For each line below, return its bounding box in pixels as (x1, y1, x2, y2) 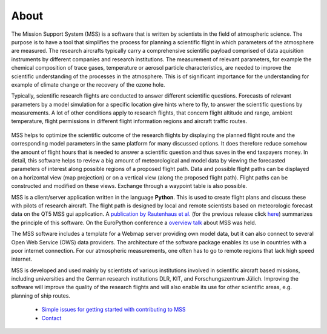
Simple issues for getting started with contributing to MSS (41, 306, 186, 313)
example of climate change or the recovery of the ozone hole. (11, 81, 165, 88)
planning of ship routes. (11, 292, 71, 299)
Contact (41, 314, 62, 321)
